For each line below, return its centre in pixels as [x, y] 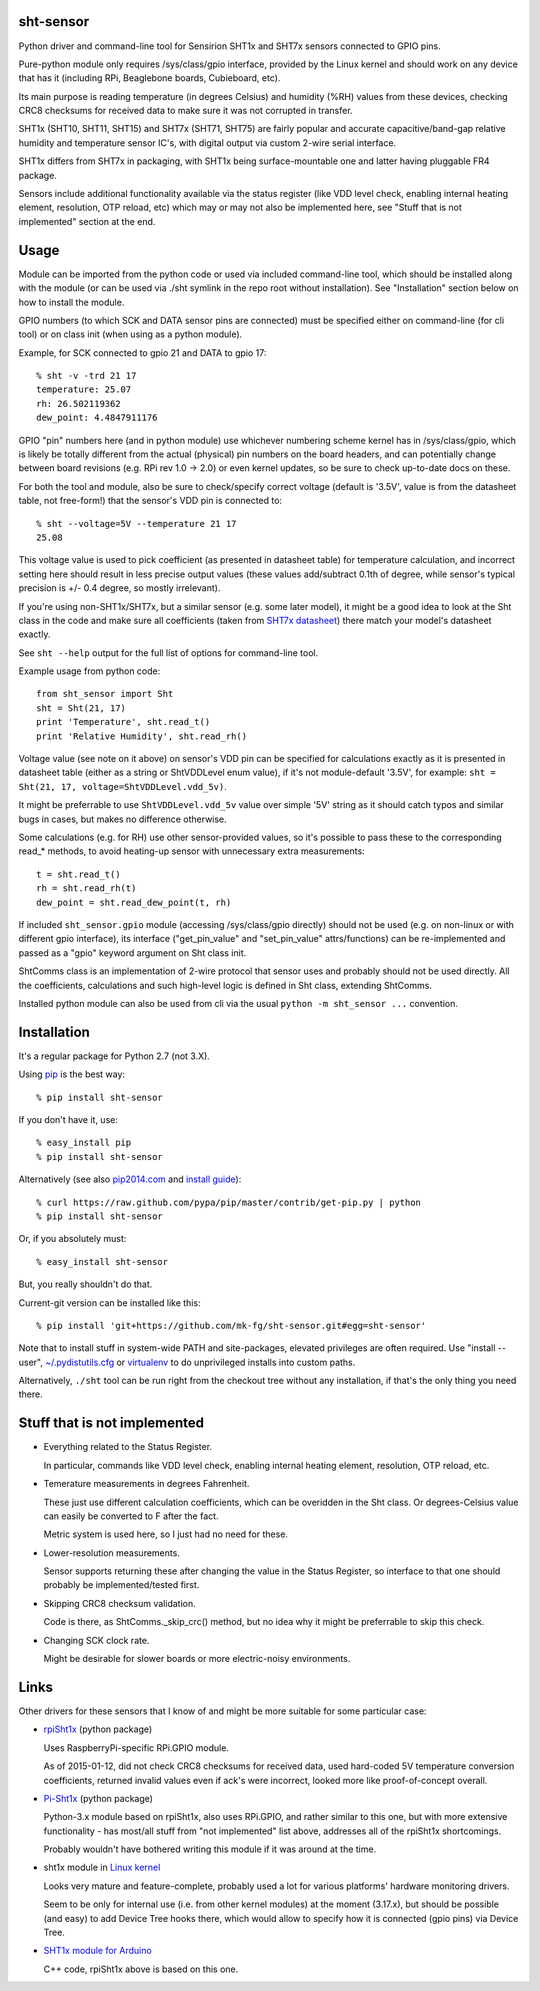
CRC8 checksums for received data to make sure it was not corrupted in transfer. [186, 111]
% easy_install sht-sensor [102, 1261]
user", [31, 1362]
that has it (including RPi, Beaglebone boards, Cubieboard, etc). [149, 78]
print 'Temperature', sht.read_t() [123, 722]
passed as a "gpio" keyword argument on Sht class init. [132, 952]
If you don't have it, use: [68, 1119]
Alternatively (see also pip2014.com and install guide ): [130, 1179]
